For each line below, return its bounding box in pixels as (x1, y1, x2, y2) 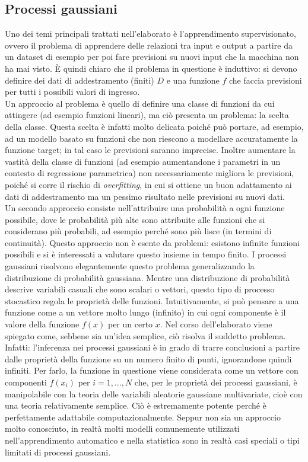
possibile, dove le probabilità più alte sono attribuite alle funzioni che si (5, 213, 265, 225)
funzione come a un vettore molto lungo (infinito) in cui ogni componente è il (5, 306, 286, 318)
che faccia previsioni (229, 74, 302, 86)
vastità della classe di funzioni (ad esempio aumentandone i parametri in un (5, 155, 281, 167)
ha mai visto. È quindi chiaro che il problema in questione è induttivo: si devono (5, 62, 297, 74)
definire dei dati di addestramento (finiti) (5, 74, 154, 86)
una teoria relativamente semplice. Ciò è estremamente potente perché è (5, 399, 266, 412)
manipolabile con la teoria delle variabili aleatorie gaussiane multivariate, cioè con (5, 387, 303, 400)
